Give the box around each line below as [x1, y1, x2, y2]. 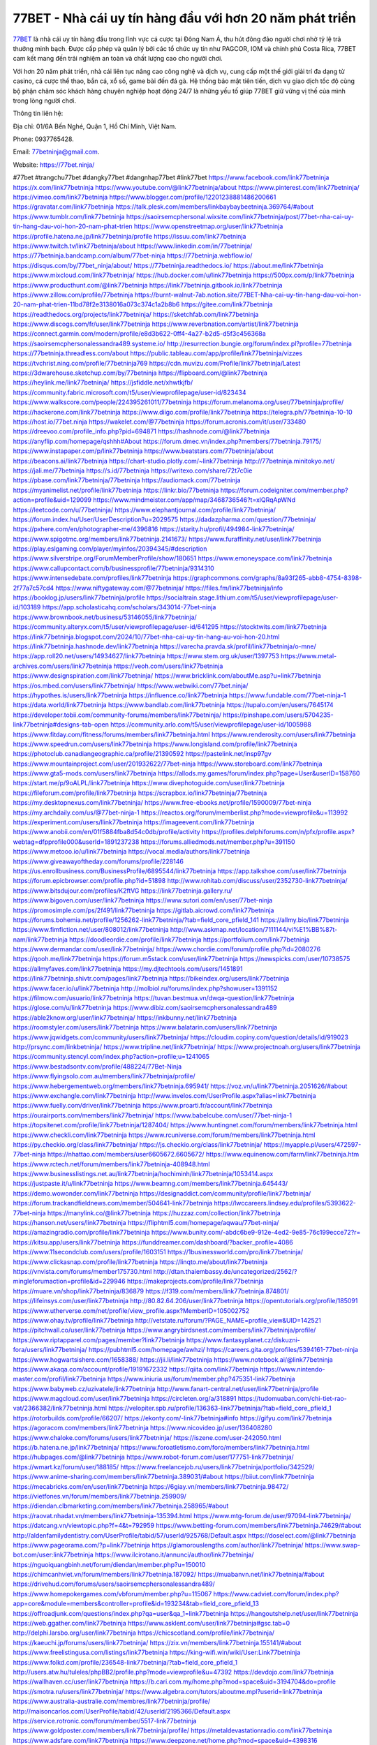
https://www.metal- [280, 652, 337, 660]
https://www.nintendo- [259, 1365, 325, 1373]
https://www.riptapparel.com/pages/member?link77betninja [13, 1335, 185, 1344]
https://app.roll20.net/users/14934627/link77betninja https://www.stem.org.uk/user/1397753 [13, 652, 279, 660]
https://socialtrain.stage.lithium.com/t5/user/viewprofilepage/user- [146, 593, 339, 602]
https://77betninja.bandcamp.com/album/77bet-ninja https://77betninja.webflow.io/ [13, 251, 253, 260]
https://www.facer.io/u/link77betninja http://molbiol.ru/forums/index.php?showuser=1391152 [13, 984, 279, 993]
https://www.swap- [304, 1540, 361, 1549]
